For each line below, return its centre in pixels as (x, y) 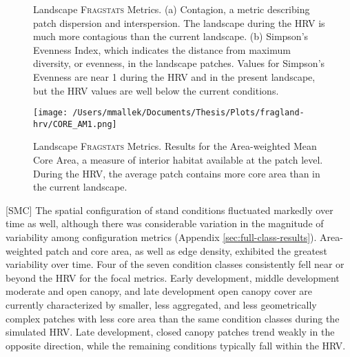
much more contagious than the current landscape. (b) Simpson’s (171, 36)
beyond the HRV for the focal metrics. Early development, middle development (173, 277)
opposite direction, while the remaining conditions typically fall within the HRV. (176, 345)
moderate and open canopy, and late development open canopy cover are (159, 291)
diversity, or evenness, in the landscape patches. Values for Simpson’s (179, 63)
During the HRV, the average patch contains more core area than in (177, 173)
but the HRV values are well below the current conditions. (156, 90)
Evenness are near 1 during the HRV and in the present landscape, (174, 76)
